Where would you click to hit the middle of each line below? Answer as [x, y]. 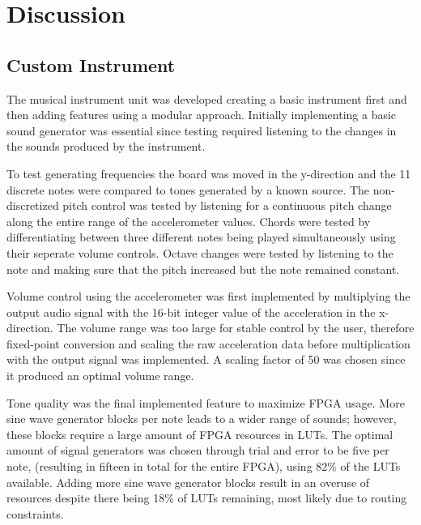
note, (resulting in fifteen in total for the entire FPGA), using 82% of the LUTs [204, 466]
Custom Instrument [91, 64]
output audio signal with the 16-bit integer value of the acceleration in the [191, 312]
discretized [33, 205]
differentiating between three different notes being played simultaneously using [201, 237]
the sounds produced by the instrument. [106, 146]
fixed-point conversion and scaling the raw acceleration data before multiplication [208, 343]
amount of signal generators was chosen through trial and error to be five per [198, 450]
